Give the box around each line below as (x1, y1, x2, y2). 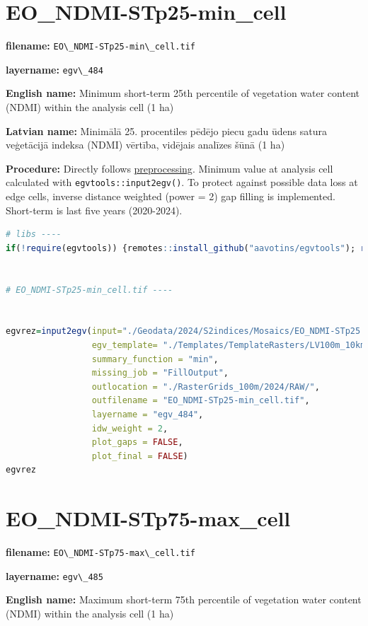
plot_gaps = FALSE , (91, 437, 183, 448)
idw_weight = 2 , (91, 423, 168, 434)
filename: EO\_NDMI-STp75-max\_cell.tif (6, 545, 195, 560)
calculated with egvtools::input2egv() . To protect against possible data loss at (6, 175, 358, 190)
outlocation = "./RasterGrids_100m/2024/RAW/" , (91, 381, 320, 392)
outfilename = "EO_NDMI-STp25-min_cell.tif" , (91, 395, 310, 406)
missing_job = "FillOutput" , (91, 368, 229, 378)
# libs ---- (6, 229, 62, 240)
